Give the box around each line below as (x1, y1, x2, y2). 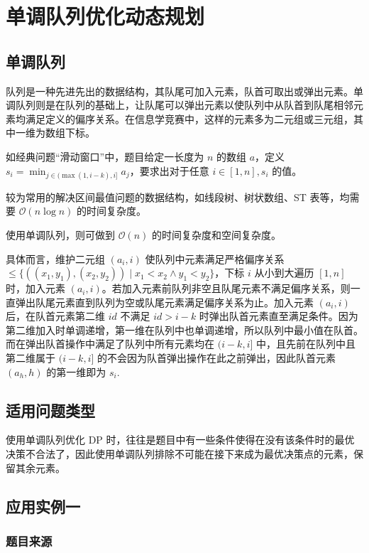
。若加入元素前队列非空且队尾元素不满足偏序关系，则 (101, 281, 351, 296)
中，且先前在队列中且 (256, 336, 356, 351)
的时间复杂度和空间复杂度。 (152, 227, 282, 242)
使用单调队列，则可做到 (6, 227, 115, 242)
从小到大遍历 (254, 265, 314, 280)
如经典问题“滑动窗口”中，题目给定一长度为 (6, 149, 204, 163)
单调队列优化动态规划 (6, 1, 205, 31)
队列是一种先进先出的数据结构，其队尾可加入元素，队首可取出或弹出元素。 (6, 83, 353, 98)
